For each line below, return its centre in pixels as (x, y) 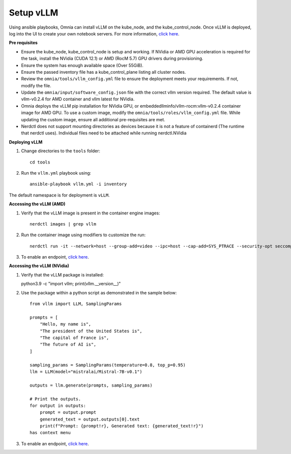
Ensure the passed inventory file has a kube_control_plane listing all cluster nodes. (104, 72)
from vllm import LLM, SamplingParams (76, 304)
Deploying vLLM (26, 142)
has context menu (50, 433)
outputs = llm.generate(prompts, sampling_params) (91, 385)
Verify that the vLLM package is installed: (63, 275)
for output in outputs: (58, 405)
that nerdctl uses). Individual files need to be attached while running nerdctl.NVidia (104, 133)
